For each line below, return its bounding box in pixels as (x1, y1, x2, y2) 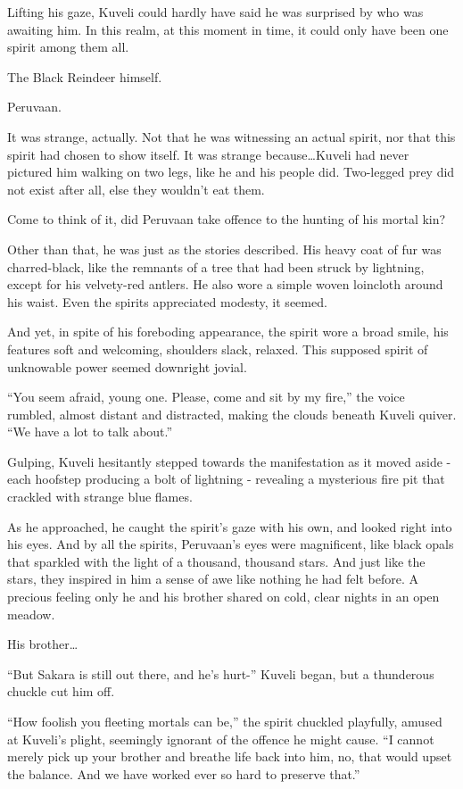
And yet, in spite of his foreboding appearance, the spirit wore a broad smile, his (7, 322, 449, 341)
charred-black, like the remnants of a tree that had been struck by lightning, (7, 257, 425, 276)
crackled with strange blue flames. (7, 487, 193, 506)
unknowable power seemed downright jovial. (7, 357, 247, 376)
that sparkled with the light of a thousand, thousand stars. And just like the (7, 552, 426, 570)
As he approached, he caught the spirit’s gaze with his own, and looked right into (7, 517, 452, 536)
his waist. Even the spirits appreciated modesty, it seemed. (7, 292, 327, 311)
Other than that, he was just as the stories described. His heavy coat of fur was (7, 239, 442, 258)
